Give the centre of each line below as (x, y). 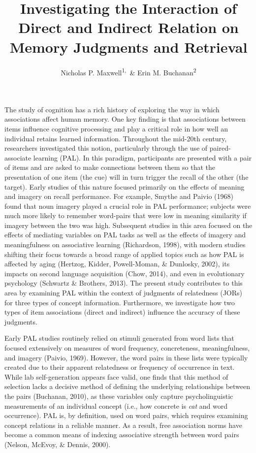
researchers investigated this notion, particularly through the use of (106, 148)
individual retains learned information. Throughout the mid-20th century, (116, 138)
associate (18, 157)
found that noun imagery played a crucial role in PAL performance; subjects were (128, 206)
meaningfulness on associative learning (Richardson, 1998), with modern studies (125, 244)
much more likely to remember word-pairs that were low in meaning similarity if (126, 215)
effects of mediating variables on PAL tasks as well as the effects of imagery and (125, 235)
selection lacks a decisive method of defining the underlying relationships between (128, 386)
